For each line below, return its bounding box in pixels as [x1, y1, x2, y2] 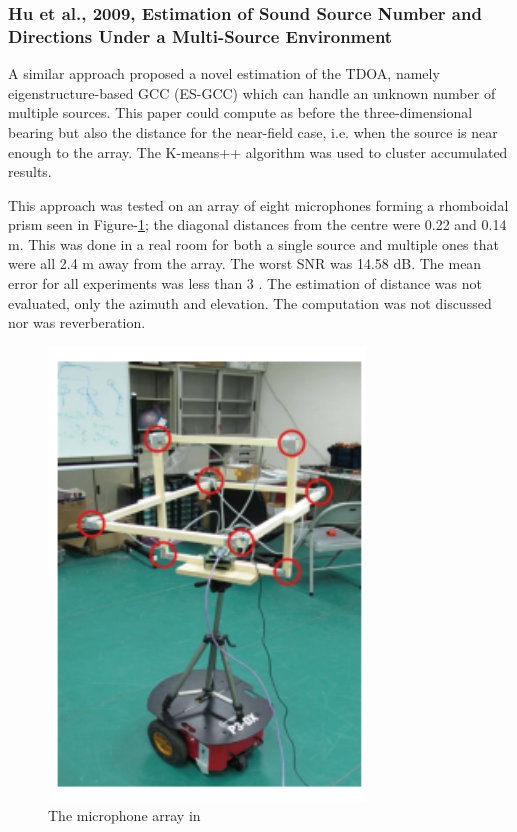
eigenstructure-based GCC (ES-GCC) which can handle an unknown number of [8, 82, 496, 103]
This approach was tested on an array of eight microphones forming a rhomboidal [8, 194, 509, 215]
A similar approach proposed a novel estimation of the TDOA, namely [8, 63, 440, 84]
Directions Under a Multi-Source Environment [8, 23, 393, 48]
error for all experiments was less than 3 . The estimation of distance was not [8, 273, 482, 294]
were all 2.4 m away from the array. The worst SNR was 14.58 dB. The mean [8, 253, 482, 274]
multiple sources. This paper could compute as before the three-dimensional [8, 102, 473, 123]
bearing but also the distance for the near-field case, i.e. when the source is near [8, 121, 498, 142]
